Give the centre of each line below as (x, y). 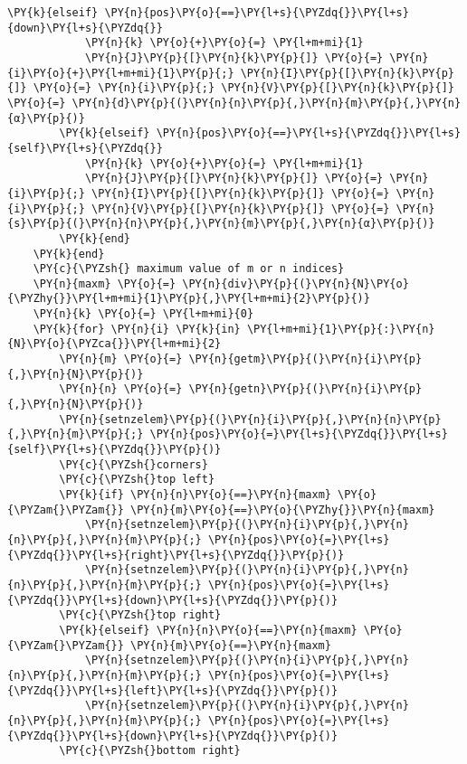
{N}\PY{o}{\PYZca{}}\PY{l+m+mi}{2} (114, 344)
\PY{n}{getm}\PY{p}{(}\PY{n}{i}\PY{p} (305, 359)
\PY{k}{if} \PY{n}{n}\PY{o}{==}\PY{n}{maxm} (195, 495)
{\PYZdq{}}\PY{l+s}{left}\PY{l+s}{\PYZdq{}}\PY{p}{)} (173, 690)
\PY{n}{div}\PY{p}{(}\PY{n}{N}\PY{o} (295, 283)
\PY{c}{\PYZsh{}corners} (133, 464)
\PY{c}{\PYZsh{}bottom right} (150, 751)
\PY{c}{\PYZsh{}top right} (140, 615)
